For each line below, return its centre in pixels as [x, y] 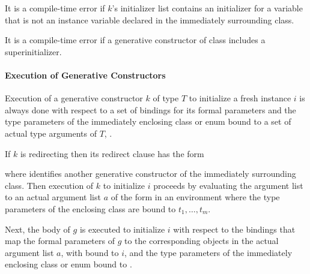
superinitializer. [33, 51]
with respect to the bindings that [234, 229]
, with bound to [90, 252]
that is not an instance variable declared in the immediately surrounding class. [150, 19]
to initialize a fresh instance [240, 98]
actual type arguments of [51, 133]
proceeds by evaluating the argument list [228, 185]
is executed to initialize [122, 229]
